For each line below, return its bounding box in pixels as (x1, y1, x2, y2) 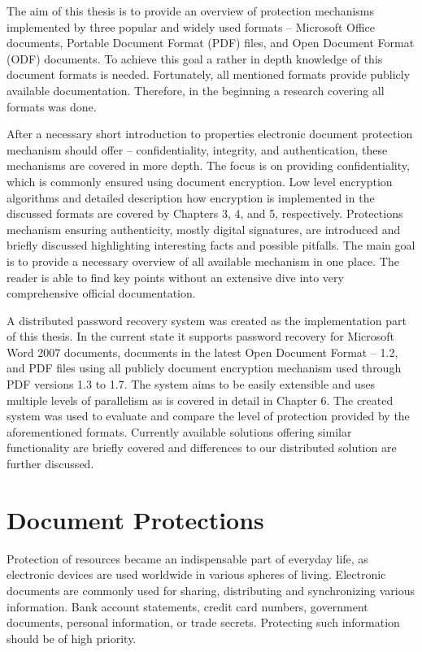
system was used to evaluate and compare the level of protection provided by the (7, 407, 410, 424)
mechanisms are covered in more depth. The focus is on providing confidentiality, (7, 157, 410, 174)
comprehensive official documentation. (7, 285, 196, 302)
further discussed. (7, 455, 94, 472)
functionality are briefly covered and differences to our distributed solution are (7, 439, 397, 456)
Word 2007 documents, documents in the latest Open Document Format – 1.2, (7, 343, 398, 360)
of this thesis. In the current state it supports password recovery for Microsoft (7, 328, 394, 345)
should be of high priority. (7, 629, 137, 646)
